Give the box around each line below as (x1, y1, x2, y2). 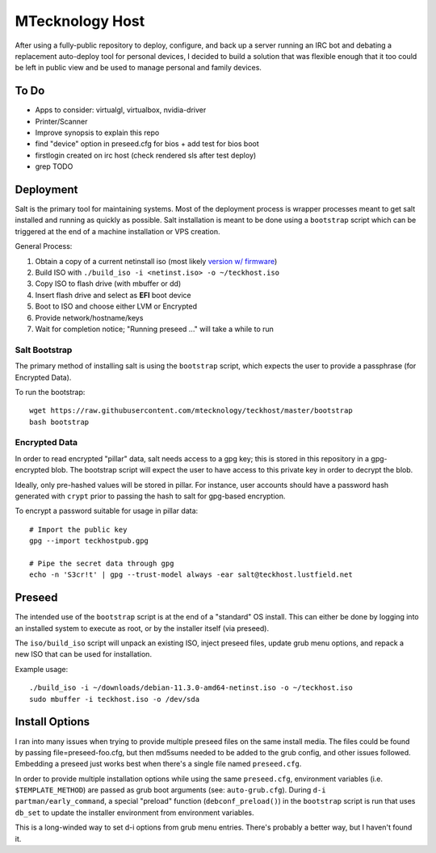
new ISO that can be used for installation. (15, 649, 153, 659)
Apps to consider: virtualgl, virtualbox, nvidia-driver (35, 105, 207, 115)
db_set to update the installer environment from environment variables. (15, 808, 254, 817)
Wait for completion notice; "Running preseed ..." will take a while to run (35, 324, 275, 334)
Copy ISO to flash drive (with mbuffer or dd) (35, 279, 182, 288)
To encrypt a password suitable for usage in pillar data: (15, 506, 199, 516)
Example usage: (15, 664, 69, 674)
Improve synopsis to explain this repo (35, 128, 160, 137)
